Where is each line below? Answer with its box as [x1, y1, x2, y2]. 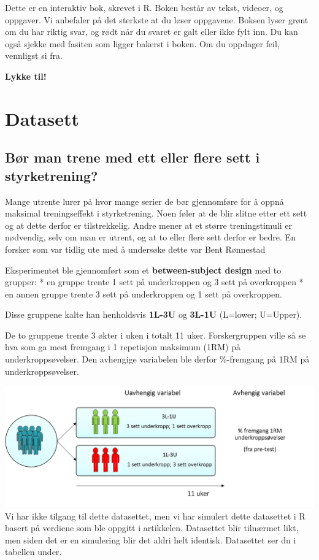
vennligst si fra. [5, 49, 63, 62]
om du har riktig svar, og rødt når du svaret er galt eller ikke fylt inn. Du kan [5, 25, 298, 38]
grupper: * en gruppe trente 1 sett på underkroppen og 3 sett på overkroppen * [5, 275, 304, 288]
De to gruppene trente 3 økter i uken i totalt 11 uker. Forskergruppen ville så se [5, 328, 306, 341]
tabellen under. [5, 545, 62, 558]
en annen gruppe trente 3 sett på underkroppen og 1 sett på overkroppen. [5, 287, 282, 300]
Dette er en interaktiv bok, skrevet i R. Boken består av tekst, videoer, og [5, 1, 283, 13]
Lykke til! [5, 69, 47, 82]
